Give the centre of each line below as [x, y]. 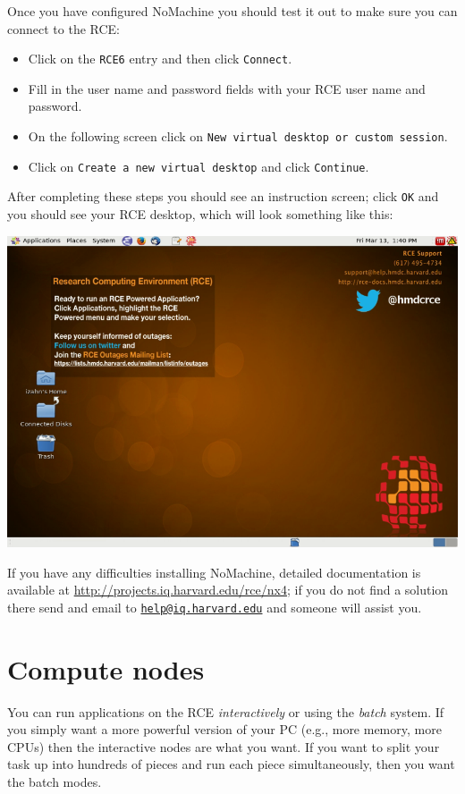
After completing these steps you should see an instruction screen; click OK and [223, 196]
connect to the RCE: [63, 28]
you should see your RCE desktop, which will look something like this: [200, 214]
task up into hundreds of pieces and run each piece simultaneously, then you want [231, 764]
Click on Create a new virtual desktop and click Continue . [199, 166]
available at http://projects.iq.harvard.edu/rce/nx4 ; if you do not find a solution [228, 590]
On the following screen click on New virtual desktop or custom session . [238, 136]
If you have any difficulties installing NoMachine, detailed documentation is [214, 572]
